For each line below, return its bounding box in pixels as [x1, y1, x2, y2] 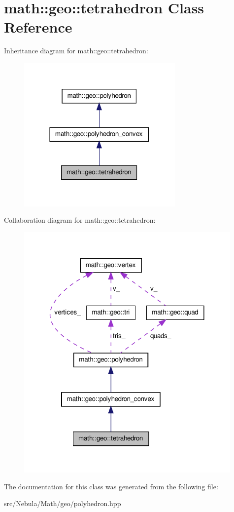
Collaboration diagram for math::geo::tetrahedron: [4, 215, 156, 225]
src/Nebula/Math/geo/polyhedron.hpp [4, 498, 121, 508]
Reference [4, 17, 72, 37]
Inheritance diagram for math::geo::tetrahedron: [4, 45, 148, 56]
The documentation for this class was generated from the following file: [4, 481, 218, 492]
